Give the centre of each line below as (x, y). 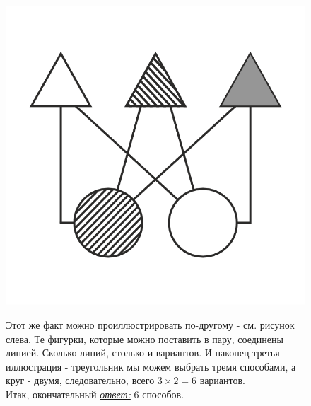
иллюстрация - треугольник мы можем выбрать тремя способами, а (151, 366)
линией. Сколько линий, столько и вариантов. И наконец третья (143, 353)
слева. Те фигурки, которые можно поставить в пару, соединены (145, 338)
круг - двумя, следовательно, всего (80, 380)
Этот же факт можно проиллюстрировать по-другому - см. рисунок (150, 324)
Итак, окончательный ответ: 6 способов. (95, 394)
